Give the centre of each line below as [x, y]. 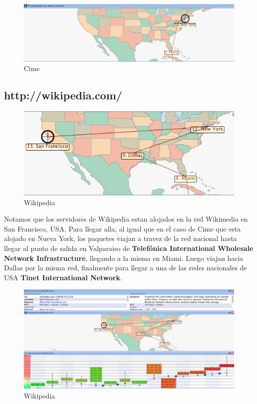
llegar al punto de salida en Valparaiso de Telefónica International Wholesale [129, 248]
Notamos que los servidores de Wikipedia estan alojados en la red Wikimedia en [126, 219]
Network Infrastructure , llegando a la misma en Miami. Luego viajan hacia [124, 258]
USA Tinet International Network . [63, 277]
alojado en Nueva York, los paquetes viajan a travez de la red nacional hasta [121, 238]
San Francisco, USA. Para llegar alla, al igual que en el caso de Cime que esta [123, 228]
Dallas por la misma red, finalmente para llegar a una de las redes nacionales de [126, 268]
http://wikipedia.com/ [63, 95]
